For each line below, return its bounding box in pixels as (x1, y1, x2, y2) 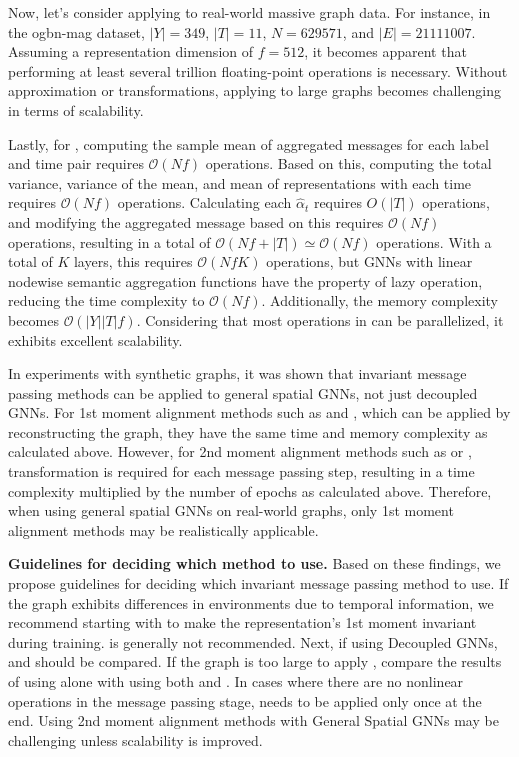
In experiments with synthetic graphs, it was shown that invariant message (8, 363, 467, 384)
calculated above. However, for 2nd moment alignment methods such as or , (8, 441, 472, 462)
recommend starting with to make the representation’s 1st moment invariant (8, 612, 477, 633)
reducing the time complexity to (8, 290, 205, 311)
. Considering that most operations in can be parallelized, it (136, 309, 504, 330)
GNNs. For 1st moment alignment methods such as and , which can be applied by (8, 402, 511, 423)
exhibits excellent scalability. (8, 329, 183, 350)
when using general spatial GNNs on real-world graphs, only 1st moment (8, 500, 454, 521)
